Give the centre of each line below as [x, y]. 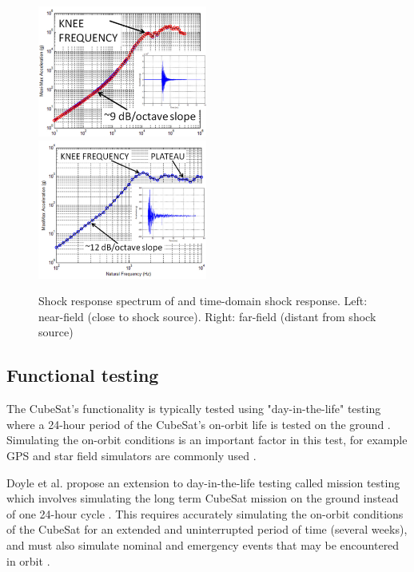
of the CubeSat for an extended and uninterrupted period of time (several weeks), [207, 529]
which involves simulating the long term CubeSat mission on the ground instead [203, 498]
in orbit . [28, 560]
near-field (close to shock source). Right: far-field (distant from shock [207, 316]
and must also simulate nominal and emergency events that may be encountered [203, 545]
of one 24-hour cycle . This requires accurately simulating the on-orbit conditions [205, 513]
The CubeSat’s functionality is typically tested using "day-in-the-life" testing [194, 409]
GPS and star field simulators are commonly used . [131, 456]
